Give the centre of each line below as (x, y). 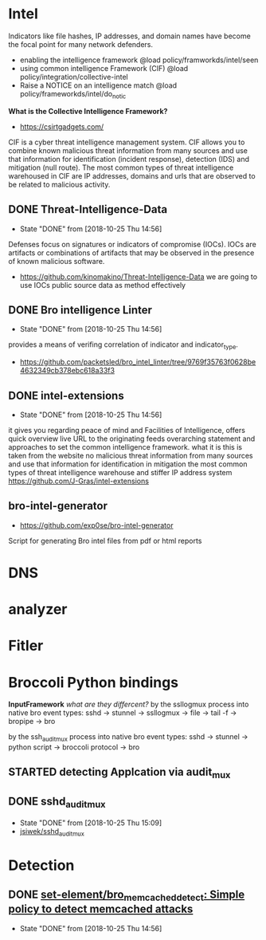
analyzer (38, 610)
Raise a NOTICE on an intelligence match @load (98, 85)
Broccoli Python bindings (94, 682)
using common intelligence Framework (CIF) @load (104, 68)
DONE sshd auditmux (57, 802)
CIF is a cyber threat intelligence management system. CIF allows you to (127, 142)
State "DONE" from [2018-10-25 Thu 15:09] (91, 823)
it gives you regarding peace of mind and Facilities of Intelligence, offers (127, 430)
